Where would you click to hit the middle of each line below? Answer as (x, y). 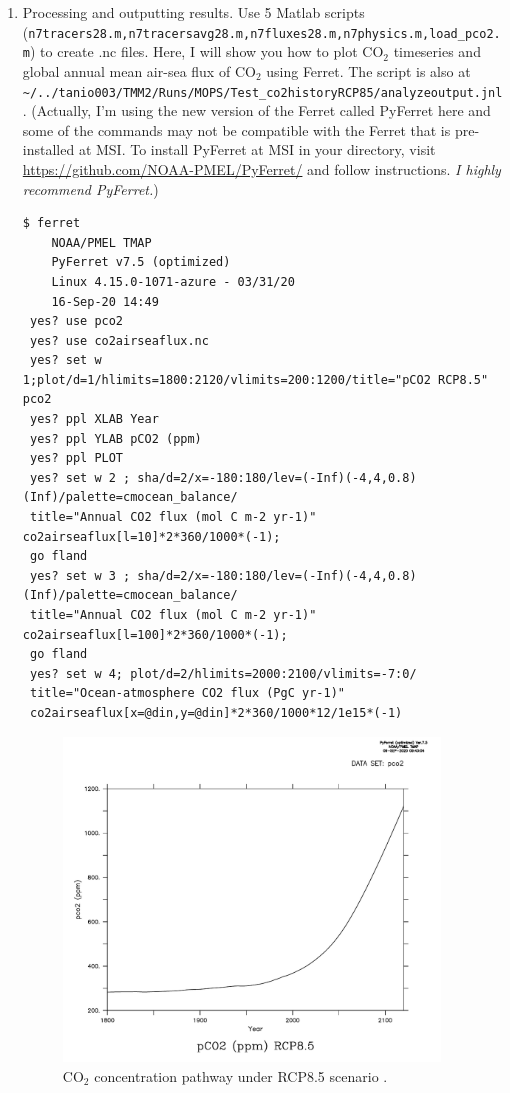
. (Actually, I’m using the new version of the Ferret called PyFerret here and (256, 110)
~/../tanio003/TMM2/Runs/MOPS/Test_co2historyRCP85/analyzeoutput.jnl (262, 92)
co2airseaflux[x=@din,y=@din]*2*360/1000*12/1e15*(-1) (216, 712)
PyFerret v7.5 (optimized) (141, 262)
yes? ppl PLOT (76, 458)
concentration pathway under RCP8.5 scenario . (241, 1075)
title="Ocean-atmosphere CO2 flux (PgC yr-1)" (187, 693)
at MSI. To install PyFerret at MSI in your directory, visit (257, 149)
